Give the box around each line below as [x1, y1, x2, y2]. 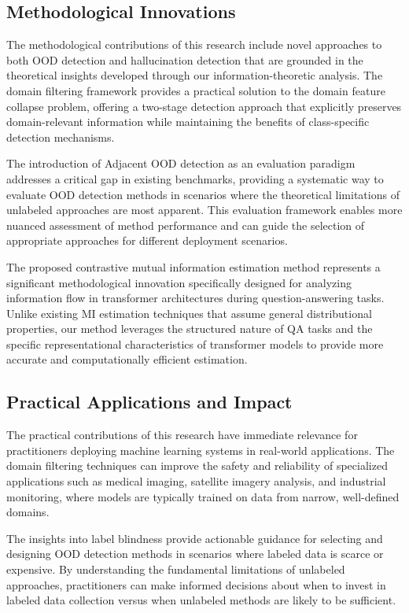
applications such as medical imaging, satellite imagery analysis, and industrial [6, 473, 386, 489]
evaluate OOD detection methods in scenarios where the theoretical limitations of [6, 186, 400, 202]
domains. [6, 504, 50, 520]
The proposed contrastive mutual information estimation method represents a [6, 258, 381, 275]
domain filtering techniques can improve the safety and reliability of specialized [6, 457, 388, 474]
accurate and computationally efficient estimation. [6, 351, 248, 367]
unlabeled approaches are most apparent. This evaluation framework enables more [6, 201, 403, 218]
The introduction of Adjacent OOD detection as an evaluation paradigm [6, 155, 356, 172]
